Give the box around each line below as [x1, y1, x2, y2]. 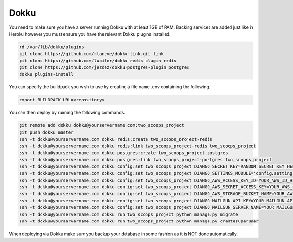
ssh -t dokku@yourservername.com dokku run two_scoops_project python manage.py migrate [19, 211, 239, 217]
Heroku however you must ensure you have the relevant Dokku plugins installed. [9, 31, 171, 37]
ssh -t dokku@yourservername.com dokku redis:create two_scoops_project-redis [19, 137, 212, 142]
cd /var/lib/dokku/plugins [19, 44, 84, 50]
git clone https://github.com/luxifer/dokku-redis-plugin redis [19, 58, 177, 63]
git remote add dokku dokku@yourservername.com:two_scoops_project [19, 122, 185, 128]
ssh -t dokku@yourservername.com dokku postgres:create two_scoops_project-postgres [19, 150, 228, 156]
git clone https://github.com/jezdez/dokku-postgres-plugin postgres [19, 65, 189, 70]
